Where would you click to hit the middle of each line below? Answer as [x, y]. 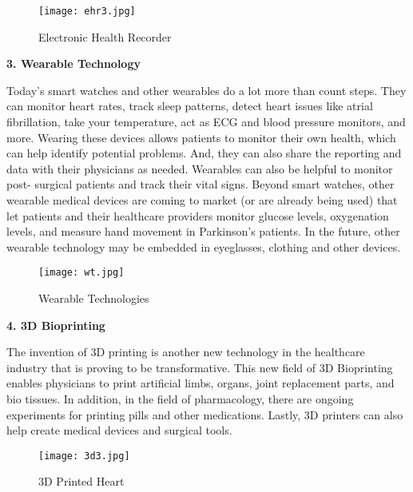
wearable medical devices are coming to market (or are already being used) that [202, 200]
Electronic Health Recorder [105, 36]
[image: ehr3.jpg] [87, 11]
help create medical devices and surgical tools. [119, 430]
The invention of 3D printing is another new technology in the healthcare [186, 352]
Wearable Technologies [94, 298]
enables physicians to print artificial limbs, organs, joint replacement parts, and [201, 383]
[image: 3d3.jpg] [84, 456]
